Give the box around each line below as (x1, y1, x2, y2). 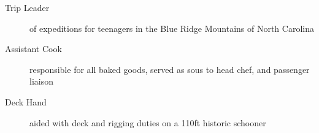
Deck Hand (5, 95, 47, 108)
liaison (29, 75, 53, 88)
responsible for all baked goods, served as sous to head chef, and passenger (29, 63, 310, 75)
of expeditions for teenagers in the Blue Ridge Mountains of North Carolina (29, 21, 314, 34)
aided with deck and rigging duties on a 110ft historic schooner (29, 116, 266, 129)
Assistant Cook (5, 42, 62, 55)
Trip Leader (5, 1, 50, 13)
